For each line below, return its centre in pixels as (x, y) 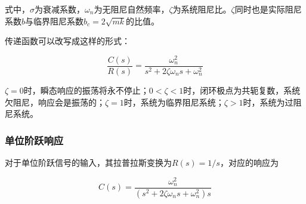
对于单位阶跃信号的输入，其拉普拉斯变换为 (88, 162)
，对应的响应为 (249, 162)
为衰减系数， (60, 9)
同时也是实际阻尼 (268, 9)
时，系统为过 (268, 102)
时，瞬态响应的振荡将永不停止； (86, 90)
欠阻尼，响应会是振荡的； (55, 102)
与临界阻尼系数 (55, 21)
